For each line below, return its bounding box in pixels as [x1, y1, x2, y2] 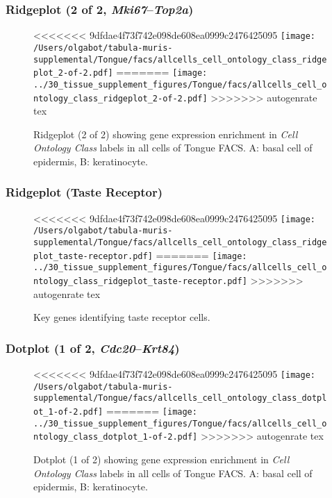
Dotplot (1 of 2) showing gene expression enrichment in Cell [33, 452, 290, 467]
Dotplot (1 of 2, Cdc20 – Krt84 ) [6, 339, 180, 356]
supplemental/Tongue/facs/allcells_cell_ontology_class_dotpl [33, 393, 327, 404]
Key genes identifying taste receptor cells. [33, 310, 210, 324]
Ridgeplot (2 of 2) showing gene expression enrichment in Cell [33, 126, 298, 141]
